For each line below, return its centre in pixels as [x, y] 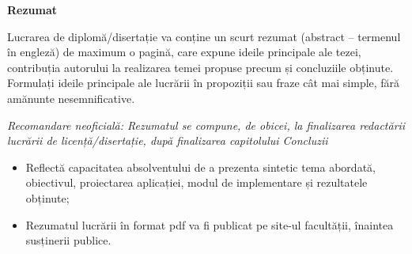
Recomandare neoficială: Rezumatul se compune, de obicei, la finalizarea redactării [206, 125]
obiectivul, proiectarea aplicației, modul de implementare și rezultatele [197, 182]
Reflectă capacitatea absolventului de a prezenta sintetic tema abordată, [200, 167]
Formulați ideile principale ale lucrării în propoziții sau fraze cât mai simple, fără [204, 83]
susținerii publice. [68, 240]
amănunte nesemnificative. [71, 98]
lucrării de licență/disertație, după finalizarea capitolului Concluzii [168, 140]
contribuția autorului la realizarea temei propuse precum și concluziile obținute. [200, 67]
